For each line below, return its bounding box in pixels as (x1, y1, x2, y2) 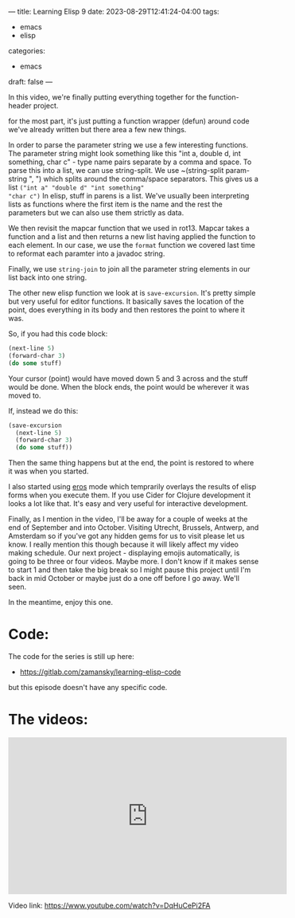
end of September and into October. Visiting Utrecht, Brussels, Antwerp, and (8, 523, 259, 532)
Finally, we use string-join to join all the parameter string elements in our (8, 265, 250, 273)
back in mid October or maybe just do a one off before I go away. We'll (8, 574, 240, 583)
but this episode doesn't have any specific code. (8, 683, 168, 692)
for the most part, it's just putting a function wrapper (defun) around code (8, 116, 250, 126)
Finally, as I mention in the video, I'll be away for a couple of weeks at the (8, 514, 248, 524)
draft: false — (8, 77, 53, 86)
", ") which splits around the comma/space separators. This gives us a (29, 175, 258, 183)
